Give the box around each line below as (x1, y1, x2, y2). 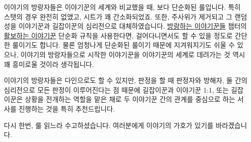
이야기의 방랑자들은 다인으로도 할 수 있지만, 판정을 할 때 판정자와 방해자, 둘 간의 (4, 75, 248, 85)
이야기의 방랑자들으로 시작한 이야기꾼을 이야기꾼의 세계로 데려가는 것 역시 (20, 49, 245, 59)
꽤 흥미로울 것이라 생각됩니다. (4, 59, 94, 69)
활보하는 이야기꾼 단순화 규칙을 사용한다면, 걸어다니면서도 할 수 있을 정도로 (4, 30, 233, 40)
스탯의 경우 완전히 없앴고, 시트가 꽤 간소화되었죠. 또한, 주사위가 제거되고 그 (4, 11, 233, 21)
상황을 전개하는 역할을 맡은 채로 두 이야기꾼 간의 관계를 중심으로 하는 (25, 94, 235, 104)
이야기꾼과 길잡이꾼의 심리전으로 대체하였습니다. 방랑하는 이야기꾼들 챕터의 (18, 21, 247, 31)
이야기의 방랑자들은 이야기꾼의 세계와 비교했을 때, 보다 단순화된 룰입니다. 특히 (4, 2, 241, 12)
